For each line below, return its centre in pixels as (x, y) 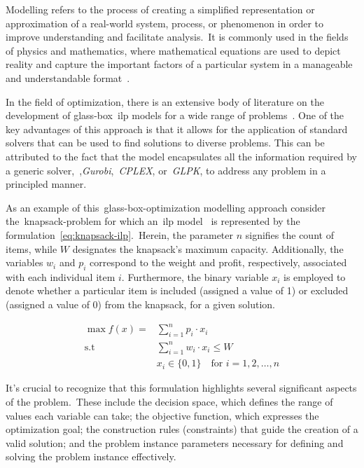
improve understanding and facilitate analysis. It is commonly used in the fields (177, 37)
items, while (31, 248)
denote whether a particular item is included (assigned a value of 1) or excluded (177, 290)
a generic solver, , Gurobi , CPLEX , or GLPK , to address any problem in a (166, 170)
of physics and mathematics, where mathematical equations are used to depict (173, 50)
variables (24, 262)
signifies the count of (289, 234)
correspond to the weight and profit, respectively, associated (218, 262)
